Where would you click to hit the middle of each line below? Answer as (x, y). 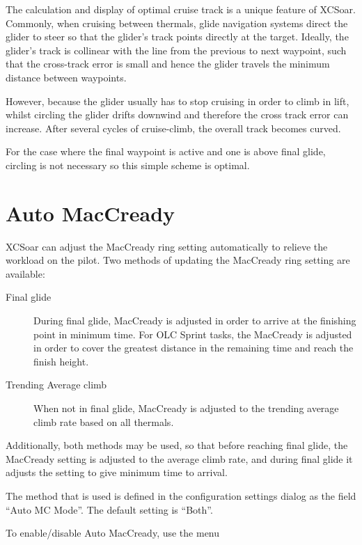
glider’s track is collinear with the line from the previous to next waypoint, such (176, 50)
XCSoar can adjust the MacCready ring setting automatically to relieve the (167, 246)
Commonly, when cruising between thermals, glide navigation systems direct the (177, 23)
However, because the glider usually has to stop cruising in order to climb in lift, (178, 101)
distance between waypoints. (66, 77)
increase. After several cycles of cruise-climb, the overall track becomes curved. (173, 128)
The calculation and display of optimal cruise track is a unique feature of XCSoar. (181, 9)
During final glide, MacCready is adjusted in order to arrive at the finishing (195, 321)
